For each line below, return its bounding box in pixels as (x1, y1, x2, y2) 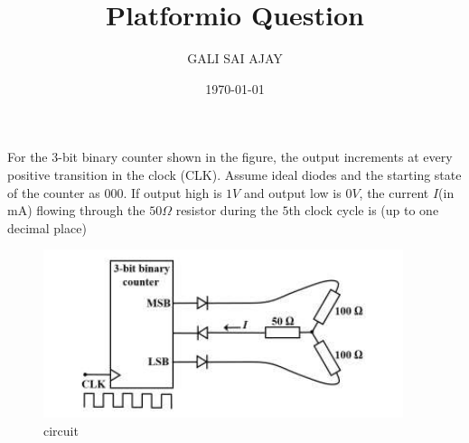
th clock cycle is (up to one (288, 201, 439, 220)
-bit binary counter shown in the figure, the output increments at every (58, 147, 453, 166)
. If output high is (123, 183, 222, 202)
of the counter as (7, 183, 100, 202)
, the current (359, 183, 429, 202)
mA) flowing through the (7, 201, 145, 220)
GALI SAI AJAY (187, 49, 283, 68)
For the (7, 147, 48, 166)
